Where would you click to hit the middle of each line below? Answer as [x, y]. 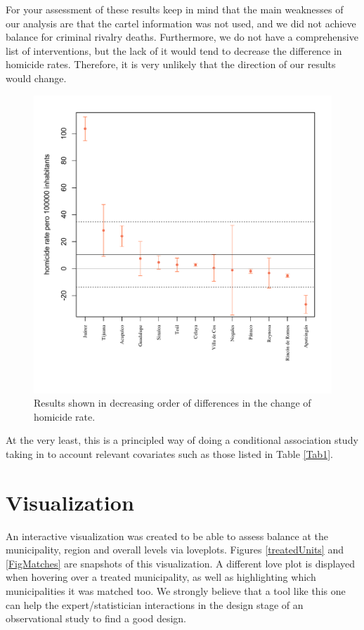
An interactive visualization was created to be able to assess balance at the [167, 536]
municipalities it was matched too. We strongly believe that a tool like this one [176, 591]
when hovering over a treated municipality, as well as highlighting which [161, 577]
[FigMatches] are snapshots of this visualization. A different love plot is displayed [181, 563]
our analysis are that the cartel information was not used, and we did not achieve [181, 23]
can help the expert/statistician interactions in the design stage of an [155, 604]
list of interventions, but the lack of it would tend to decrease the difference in [174, 50]
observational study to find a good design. [96, 618]
